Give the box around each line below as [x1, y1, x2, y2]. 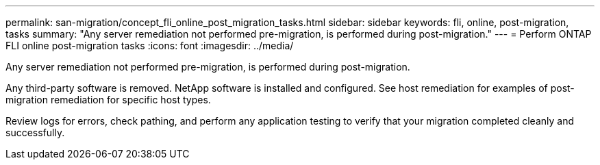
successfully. [5, 127, 65, 138]
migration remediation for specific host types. [5, 94, 211, 105]
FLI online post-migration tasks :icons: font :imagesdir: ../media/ [5, 40, 294, 51]
